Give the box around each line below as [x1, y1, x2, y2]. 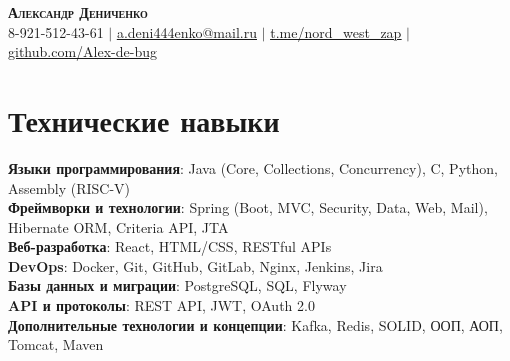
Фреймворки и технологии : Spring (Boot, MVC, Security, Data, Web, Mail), [8, 197, 488, 218]
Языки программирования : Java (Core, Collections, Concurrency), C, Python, [8, 157, 498, 178]
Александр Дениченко [8, 2, 148, 22]
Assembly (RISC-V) [8, 177, 131, 198]
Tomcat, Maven [8, 334, 104, 355]
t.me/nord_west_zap [270, 21, 402, 42]
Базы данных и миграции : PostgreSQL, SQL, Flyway [8, 275, 347, 296]
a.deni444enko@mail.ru [116, 21, 257, 42]
